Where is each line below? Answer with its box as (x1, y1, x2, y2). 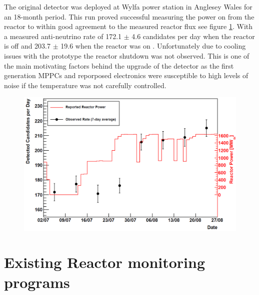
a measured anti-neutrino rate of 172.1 (4, 31, 122, 41)
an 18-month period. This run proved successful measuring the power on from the (4, 11, 254, 22)
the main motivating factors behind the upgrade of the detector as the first (4, 60, 234, 71)
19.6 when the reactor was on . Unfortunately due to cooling (60, 41, 246, 51)
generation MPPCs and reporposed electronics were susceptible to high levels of (4, 70, 248, 81)
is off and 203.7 (4, 41, 51, 51)
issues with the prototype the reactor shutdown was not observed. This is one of (4, 50, 249, 61)
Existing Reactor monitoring (4, 252, 205, 272)
